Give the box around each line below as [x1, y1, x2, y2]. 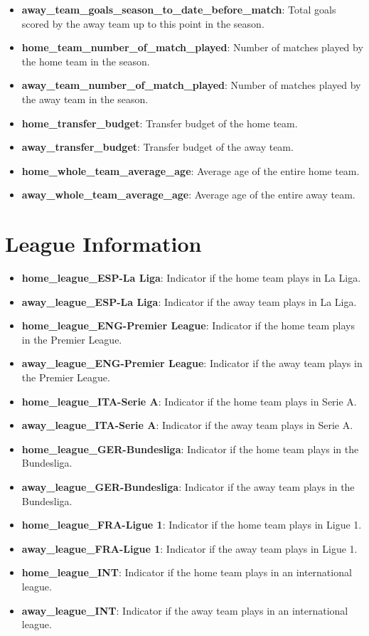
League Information [5, 229, 202, 258]
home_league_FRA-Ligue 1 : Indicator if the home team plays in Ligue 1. [21, 517, 362, 532]
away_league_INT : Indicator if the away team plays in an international [21, 603, 348, 618]
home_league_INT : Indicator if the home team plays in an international [21, 565, 352, 580]
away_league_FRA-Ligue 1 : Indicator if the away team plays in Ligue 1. [21, 541, 358, 556]
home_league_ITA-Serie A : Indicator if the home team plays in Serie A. [21, 393, 357, 408]
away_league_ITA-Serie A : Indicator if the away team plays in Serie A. [21, 418, 353, 433]
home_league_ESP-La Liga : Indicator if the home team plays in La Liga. [21, 270, 361, 285]
